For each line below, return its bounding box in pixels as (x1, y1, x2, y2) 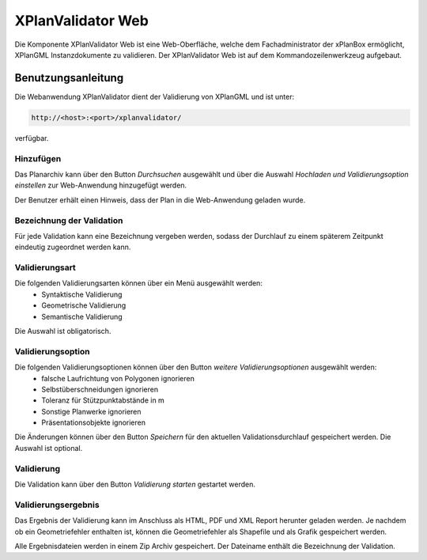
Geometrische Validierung (41, 301, 127, 310)
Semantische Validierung (41, 312, 123, 321)
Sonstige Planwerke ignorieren (41, 407, 142, 416)
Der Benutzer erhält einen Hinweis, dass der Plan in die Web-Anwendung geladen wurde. (14, 195, 306, 205)
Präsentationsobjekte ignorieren (41, 418, 146, 427)
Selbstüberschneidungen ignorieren (41, 384, 159, 394)
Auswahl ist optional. (14, 443, 83, 452)
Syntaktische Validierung (41, 289, 123, 299)
